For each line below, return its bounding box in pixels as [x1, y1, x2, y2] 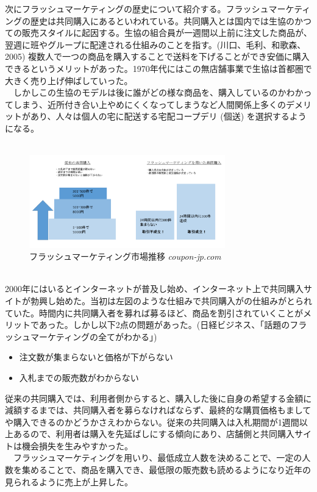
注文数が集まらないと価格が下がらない [19, 351, 173, 363]
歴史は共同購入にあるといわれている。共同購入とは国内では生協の [30, 14, 294, 27]
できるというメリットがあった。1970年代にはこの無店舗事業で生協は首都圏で [5, 62, 312, 74]
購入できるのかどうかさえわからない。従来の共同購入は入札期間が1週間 [13, 415, 299, 428]
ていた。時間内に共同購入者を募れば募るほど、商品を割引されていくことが [5, 306, 303, 319]
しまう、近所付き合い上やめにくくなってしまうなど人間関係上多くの [13, 98, 287, 110]
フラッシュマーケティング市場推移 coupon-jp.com [29, 250, 221, 263]
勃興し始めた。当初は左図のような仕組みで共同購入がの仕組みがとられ [30, 294, 312, 307]
